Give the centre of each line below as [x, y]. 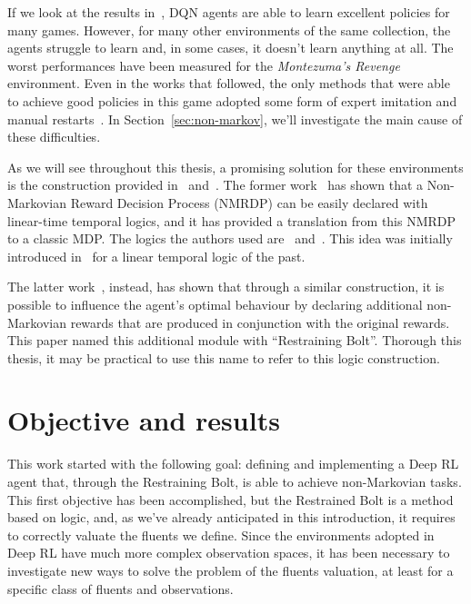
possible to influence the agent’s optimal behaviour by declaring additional [215, 304]
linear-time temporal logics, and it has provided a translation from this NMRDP [232, 220]
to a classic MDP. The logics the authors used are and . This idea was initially [230, 238]
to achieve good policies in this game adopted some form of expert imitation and [232, 100]
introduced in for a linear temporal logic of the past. [156, 256]
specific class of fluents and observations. [120, 588]
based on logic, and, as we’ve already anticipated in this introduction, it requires [231, 517]
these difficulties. [54, 137]
